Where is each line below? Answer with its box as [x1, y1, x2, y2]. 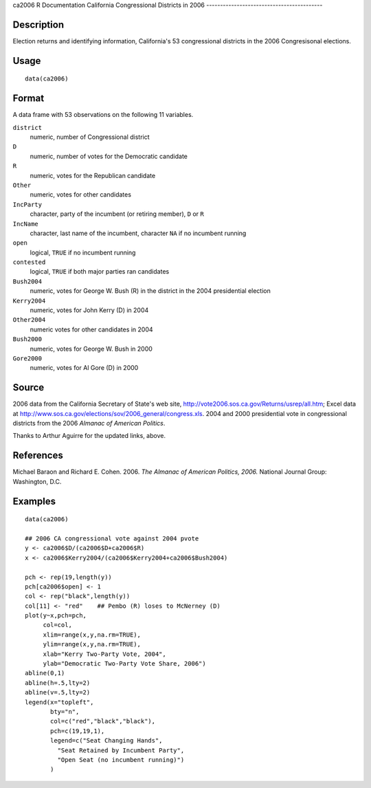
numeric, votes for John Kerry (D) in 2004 [30, 306, 149, 314]
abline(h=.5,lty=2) [25, 679, 91, 687]
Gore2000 [12, 354, 43, 362]
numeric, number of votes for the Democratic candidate [30, 152, 188, 160]
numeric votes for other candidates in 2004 [30, 325, 154, 333]
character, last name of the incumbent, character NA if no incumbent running [30, 229, 247, 237]
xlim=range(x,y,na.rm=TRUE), [43, 631, 141, 639]
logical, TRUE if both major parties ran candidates [30, 267, 170, 276]
